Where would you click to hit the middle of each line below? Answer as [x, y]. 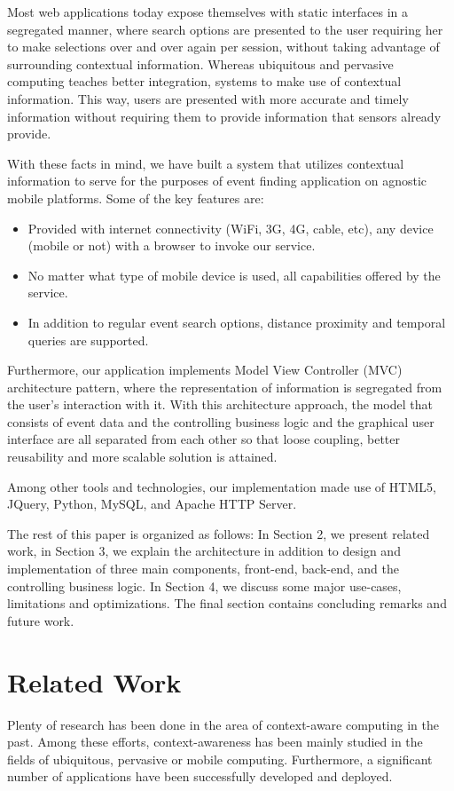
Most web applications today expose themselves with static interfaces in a [208, 12]
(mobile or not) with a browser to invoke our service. [172, 245]
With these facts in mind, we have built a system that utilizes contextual [206, 163]
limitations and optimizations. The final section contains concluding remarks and [227, 603]
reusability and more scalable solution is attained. [142, 457]
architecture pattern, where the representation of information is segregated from [225, 387]
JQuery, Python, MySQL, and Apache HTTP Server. [152, 504]
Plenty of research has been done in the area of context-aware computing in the [223, 724]
